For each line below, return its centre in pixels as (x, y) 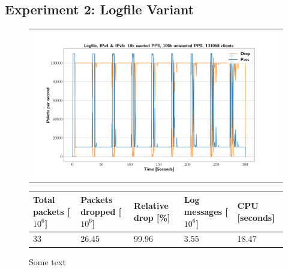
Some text (47, 261)
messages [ (206, 211)
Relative (151, 206)
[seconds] (256, 217)
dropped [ (101, 211)
